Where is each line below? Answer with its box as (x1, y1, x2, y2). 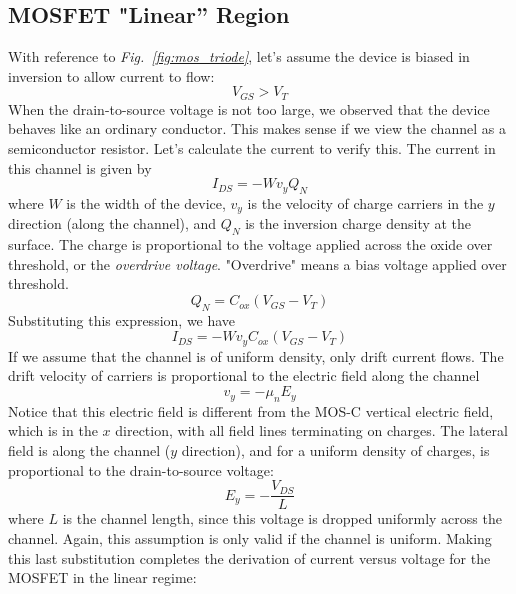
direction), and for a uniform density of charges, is (181, 440, 490, 461)
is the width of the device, (66, 193, 226, 214)
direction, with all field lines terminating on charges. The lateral (115, 420, 508, 441)
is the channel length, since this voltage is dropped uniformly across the (62, 508, 502, 529)
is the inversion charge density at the (245, 213, 472, 234)
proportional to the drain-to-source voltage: (8, 459, 274, 480)
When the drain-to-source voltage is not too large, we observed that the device (8, 98, 490, 119)
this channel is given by (8, 157, 152, 178)
